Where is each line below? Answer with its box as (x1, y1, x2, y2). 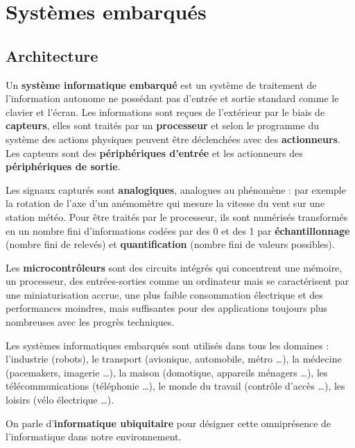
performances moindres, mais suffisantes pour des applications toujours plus (6, 301, 328, 315)
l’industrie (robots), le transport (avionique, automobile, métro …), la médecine (6, 351, 342, 366)
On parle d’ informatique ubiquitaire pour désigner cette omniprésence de (6, 415, 331, 430)
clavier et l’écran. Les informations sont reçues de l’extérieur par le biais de (6, 104, 325, 119)
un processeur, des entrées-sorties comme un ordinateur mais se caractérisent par (6, 274, 349, 288)
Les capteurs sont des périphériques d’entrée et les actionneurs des (6, 145, 303, 160)
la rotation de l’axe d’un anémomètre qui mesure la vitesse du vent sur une (6, 196, 325, 210)
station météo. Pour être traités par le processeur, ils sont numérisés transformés (6, 209, 348, 224)
